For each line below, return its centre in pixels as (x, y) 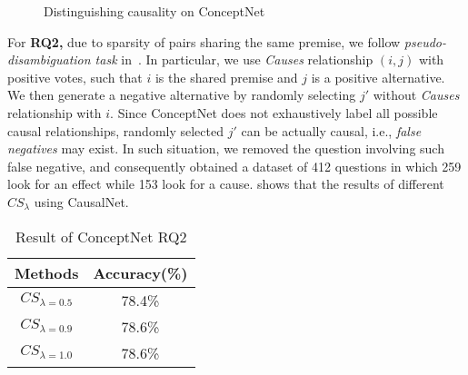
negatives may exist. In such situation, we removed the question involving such (226, 148)
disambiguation (49, 59)
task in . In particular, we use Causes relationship (234, 59)
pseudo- (425, 41)
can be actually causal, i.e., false (331, 130)
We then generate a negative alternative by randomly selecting (182, 95)
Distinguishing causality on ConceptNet (154, 11)
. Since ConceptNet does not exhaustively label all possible (274, 112)
